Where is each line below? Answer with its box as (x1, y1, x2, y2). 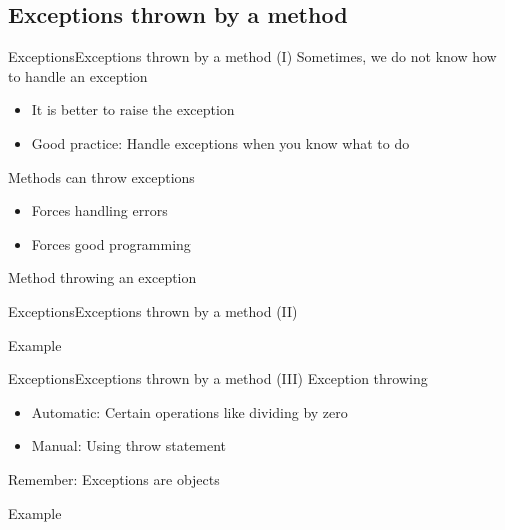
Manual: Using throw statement (31, 435, 227, 456)
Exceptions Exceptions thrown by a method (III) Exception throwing (8, 368, 428, 389)
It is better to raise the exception (31, 99, 235, 120)
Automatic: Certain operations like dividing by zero (31, 401, 348, 422)
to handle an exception (8, 65, 148, 86)
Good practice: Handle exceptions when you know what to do (31, 132, 410, 153)
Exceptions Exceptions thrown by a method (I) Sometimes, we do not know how (8, 46, 497, 67)
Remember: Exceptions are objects (8, 468, 220, 489)
